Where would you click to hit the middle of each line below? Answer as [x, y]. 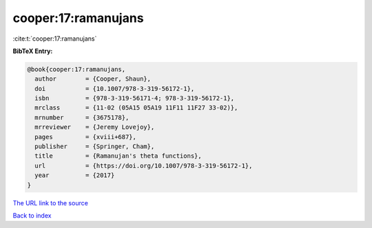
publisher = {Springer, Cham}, [95, 147]
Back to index [32, 215]
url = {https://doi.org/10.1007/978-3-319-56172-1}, [144, 166]
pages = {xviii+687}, [86, 137]
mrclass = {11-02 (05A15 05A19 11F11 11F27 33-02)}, [136, 108]
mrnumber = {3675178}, [82, 117]
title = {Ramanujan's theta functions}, [118, 156]
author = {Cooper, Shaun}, [93, 79]
